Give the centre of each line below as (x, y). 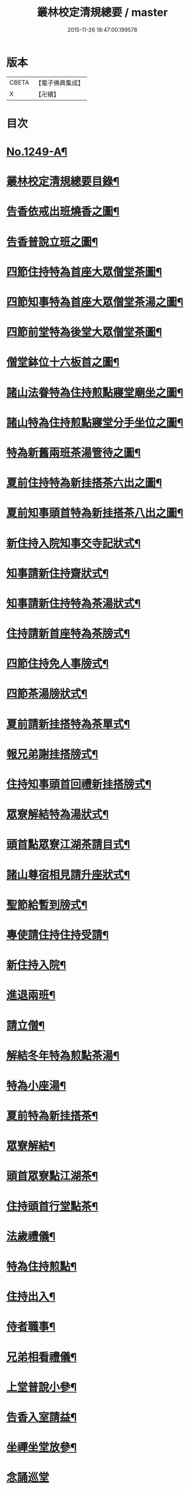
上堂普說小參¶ (42, 1387)
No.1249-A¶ (37, 152)
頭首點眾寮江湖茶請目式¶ (68, 845)
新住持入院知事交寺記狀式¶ (74, 543)
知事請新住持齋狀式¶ (58, 573)
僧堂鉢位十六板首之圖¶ (63, 362)
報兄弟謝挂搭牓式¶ (52, 754)
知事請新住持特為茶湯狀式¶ (74, 603)
